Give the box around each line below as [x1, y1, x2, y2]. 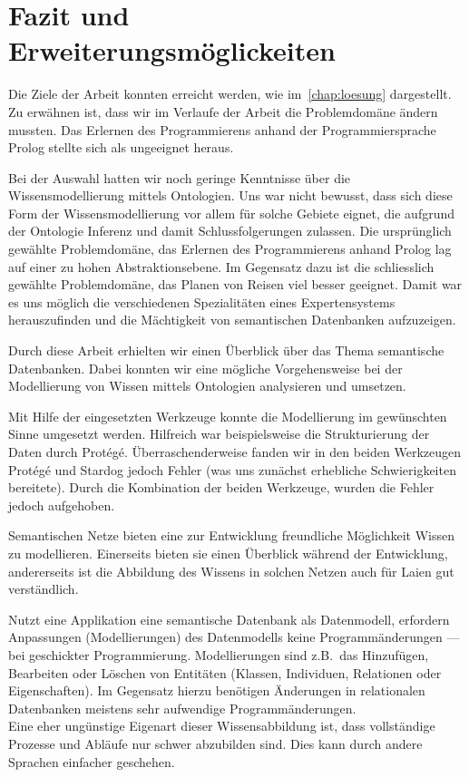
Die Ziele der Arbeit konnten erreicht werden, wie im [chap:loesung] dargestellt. [8, 84, 452, 103]
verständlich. [8, 579, 79, 598]
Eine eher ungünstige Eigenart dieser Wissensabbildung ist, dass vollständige [8, 716, 435, 735]
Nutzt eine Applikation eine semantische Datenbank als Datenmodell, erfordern [8, 609, 450, 628]
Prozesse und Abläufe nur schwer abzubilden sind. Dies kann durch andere [8, 733, 423, 753]
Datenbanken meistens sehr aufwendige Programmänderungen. [8, 698, 357, 717]
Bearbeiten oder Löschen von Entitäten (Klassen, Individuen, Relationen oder [8, 663, 442, 682]
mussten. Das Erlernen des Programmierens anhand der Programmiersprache [8, 120, 436, 139]
